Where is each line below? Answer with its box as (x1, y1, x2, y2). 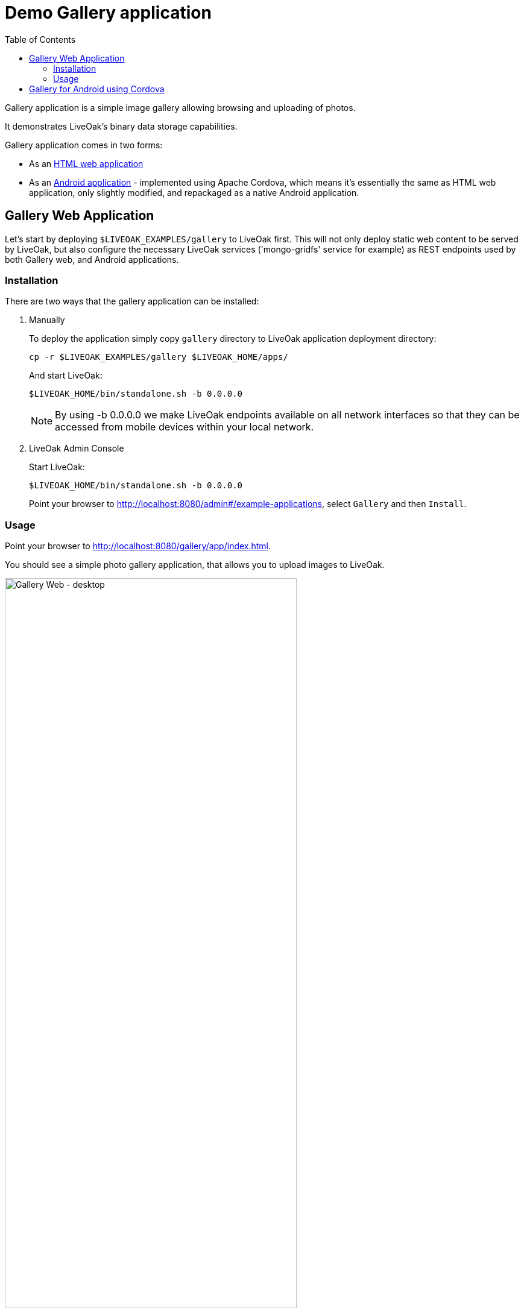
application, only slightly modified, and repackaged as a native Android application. (29, 187, 359, 198)
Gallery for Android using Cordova (29, 83, 165, 94)
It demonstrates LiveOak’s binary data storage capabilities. (5, 121, 238, 131)
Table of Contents (5, 34, 76, 45)
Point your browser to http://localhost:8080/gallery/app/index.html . (5, 541, 271, 552)
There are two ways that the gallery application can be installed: (5, 296, 259, 307)
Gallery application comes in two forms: (5, 139, 163, 150)
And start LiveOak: (29, 370, 103, 381)
